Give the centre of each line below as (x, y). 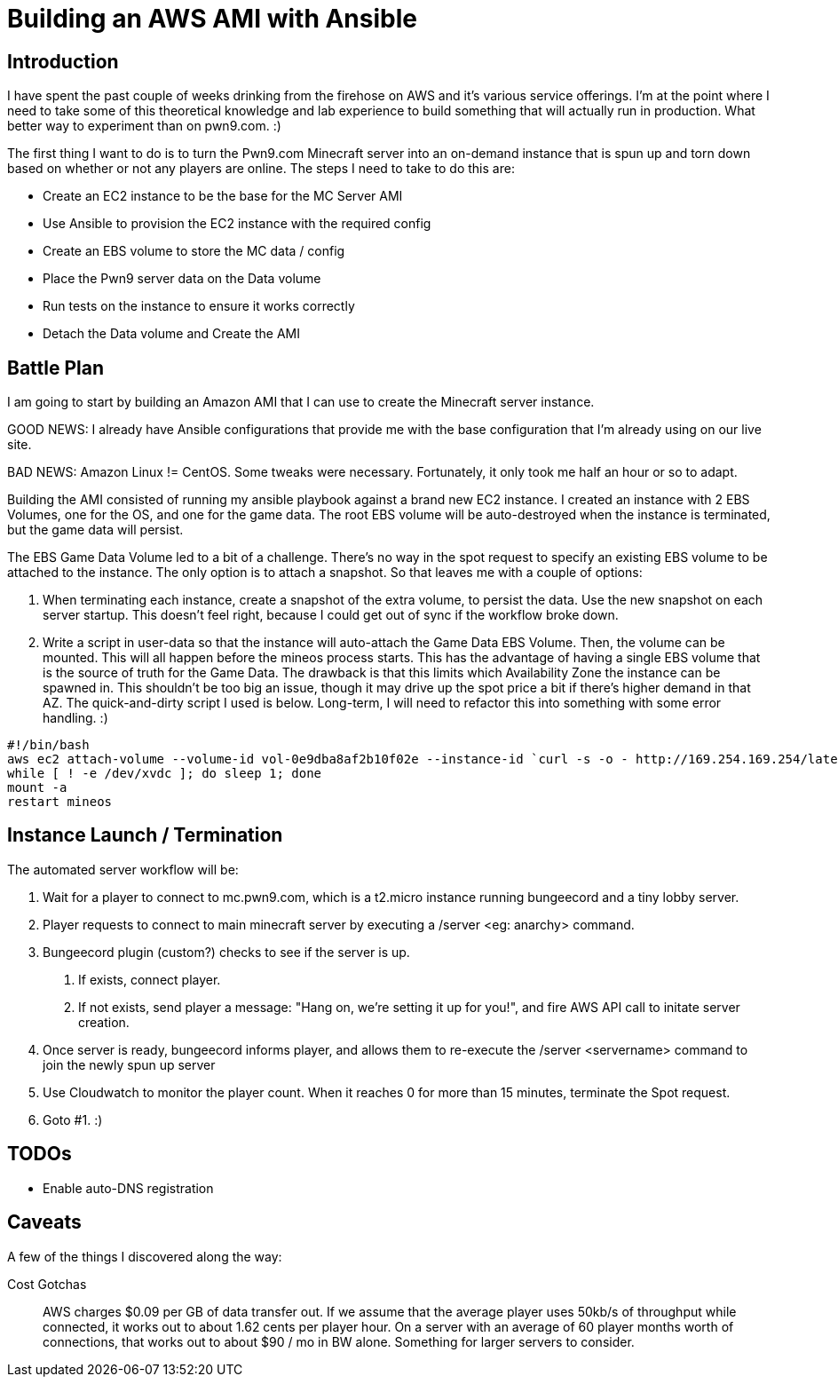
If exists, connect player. (150, 979)
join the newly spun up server (129, 1064)
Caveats (44, 1222)
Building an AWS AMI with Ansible (212, 19)
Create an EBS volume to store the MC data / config (194, 251)
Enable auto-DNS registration (128, 1188)
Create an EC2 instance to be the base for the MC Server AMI (223, 196)
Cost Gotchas (47, 1284)
